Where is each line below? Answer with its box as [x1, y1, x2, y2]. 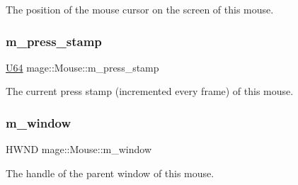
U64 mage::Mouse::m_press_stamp [6, 60, 159, 74]
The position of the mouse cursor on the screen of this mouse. [6, 2, 274, 16]
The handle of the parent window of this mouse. [6, 165, 214, 180]
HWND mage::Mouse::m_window [6, 142, 151, 157]
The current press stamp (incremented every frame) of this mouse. [6, 84, 294, 99]
